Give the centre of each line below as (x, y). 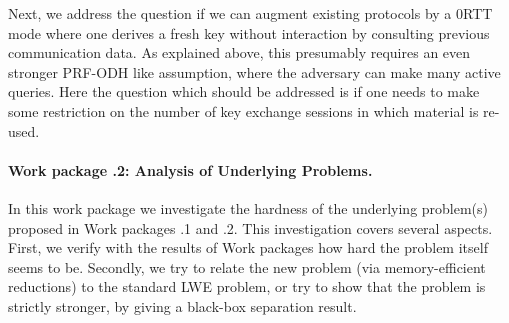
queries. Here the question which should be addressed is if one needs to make (244, 91)
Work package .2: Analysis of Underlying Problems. (190, 169)
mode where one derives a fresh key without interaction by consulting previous (249, 32)
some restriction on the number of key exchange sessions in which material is (243, 110)
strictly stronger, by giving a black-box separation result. (182, 305)
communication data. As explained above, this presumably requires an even (239, 52)
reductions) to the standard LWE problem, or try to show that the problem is (247, 286)
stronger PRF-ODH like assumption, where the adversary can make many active (254, 71)
